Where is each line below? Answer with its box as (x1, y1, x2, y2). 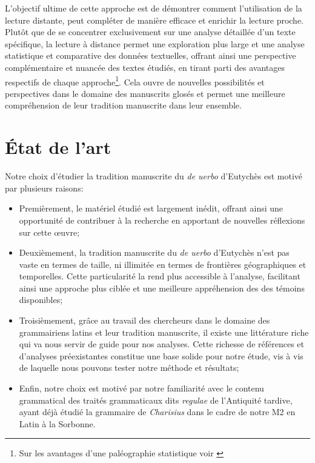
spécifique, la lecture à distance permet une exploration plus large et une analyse (5, 37, 305, 50)
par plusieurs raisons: (5, 181, 84, 194)
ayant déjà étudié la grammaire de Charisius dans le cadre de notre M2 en (19, 405, 296, 418)
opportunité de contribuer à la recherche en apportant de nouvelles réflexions (19, 213, 305, 226)
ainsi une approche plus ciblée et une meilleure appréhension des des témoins (19, 281, 305, 294)
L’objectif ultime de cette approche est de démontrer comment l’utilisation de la (5, 2, 302, 14)
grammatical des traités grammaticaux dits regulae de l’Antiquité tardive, (19, 393, 293, 406)
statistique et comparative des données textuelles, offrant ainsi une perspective (5, 49, 296, 62)
